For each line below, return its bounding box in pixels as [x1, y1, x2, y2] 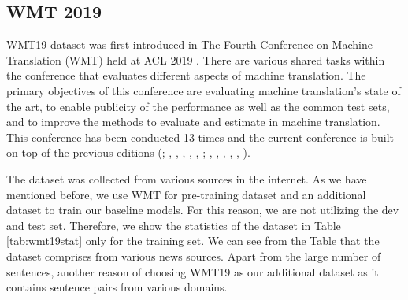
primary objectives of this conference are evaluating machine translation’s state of [6, 82, 401, 98]
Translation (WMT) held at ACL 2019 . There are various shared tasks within [6, 51, 385, 68]
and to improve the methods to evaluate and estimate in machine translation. [6, 113, 380, 130]
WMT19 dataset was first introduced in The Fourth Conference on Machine [6, 36, 373, 53]
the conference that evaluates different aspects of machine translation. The [6, 67, 366, 83]
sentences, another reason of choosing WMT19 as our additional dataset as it [6, 263, 379, 280]
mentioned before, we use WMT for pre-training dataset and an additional [6, 186, 366, 202]
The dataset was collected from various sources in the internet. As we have [6, 170, 367, 187]
